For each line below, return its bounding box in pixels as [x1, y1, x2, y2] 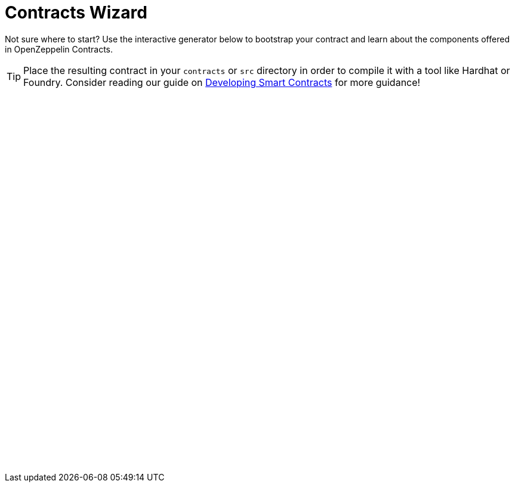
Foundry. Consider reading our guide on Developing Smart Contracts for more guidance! [23, 76, 421, 88]
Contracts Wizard [5, 2, 147, 23]
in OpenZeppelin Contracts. [5, 44, 113, 54]
